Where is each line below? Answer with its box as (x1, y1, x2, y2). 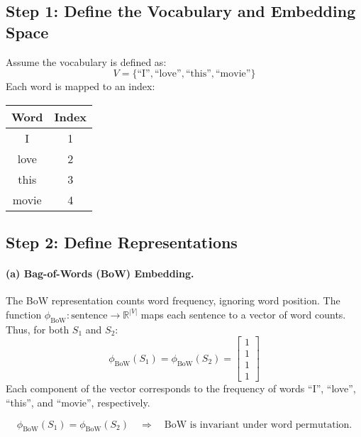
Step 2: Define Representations (6, 231, 238, 253)
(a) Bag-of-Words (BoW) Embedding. (6, 266, 194, 281)
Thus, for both (6, 321, 70, 336)
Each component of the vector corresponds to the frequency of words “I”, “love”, (6, 381, 356, 396)
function (6, 306, 42, 321)
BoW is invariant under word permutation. (164, 419, 352, 430)
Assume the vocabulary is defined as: (6, 54, 167, 69)
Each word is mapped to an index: (6, 79, 155, 94)
